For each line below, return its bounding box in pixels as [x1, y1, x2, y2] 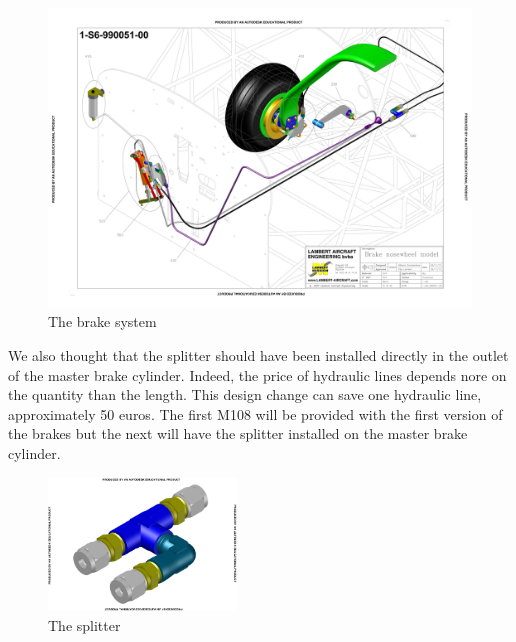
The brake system [48, 311, 157, 332]
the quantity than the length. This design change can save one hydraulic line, [8, 384, 482, 405]
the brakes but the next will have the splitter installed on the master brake [8, 423, 468, 444]
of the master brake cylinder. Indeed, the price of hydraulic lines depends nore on [8, 364, 507, 385]
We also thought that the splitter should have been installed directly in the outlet [8, 344, 509, 365]
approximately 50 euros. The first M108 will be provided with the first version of [8, 403, 503, 424]
